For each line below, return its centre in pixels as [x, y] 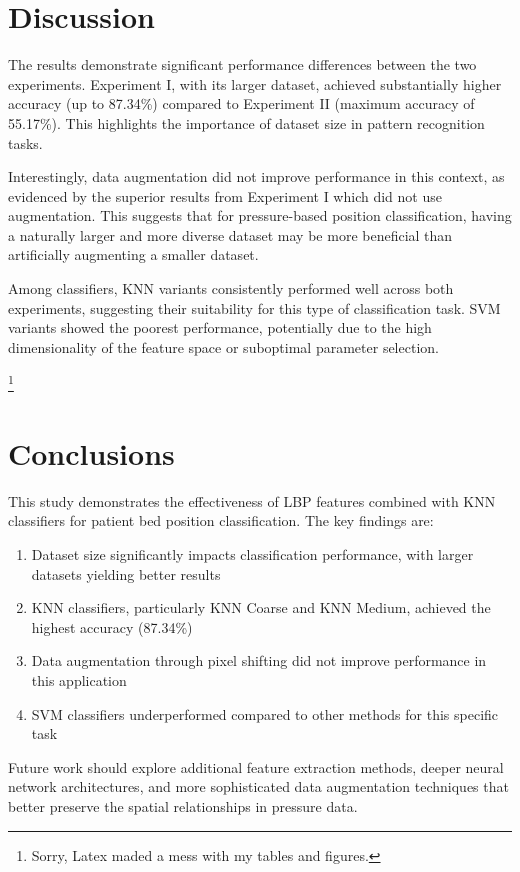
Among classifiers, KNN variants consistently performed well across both [231, 288]
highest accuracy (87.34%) [112, 626]
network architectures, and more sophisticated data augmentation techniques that [258, 786]
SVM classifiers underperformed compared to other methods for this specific [265, 713]
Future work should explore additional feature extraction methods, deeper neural [256, 766]
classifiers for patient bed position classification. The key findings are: [221, 520]
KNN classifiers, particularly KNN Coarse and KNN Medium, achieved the [261, 607]
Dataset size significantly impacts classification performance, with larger [252, 554]
